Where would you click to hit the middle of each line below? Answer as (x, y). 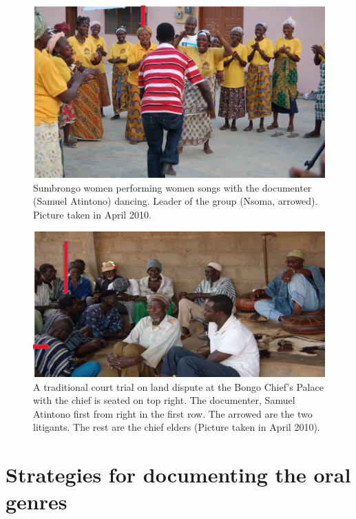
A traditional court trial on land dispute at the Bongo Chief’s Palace (178, 386)
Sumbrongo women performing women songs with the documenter (172, 187)
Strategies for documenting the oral (178, 475)
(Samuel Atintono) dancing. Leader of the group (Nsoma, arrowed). (176, 201)
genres (36, 501)
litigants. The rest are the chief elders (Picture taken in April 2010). (177, 427)
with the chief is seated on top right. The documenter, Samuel (164, 400)
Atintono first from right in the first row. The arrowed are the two (173, 413)
